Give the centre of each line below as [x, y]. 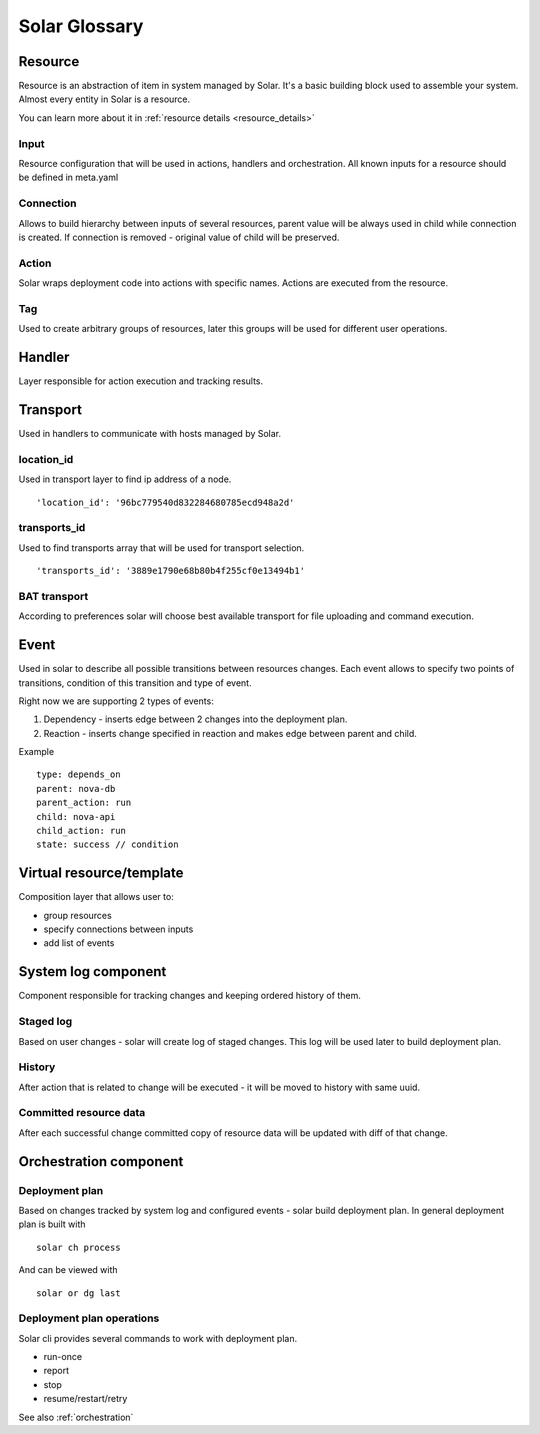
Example [36, 752]
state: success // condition [107, 844]
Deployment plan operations [89, 1318]
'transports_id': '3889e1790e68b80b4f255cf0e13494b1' [170, 571]
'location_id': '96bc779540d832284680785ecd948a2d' [165, 502]
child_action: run [81, 831]
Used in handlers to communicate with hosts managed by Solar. [150, 433]
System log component [92, 971]
